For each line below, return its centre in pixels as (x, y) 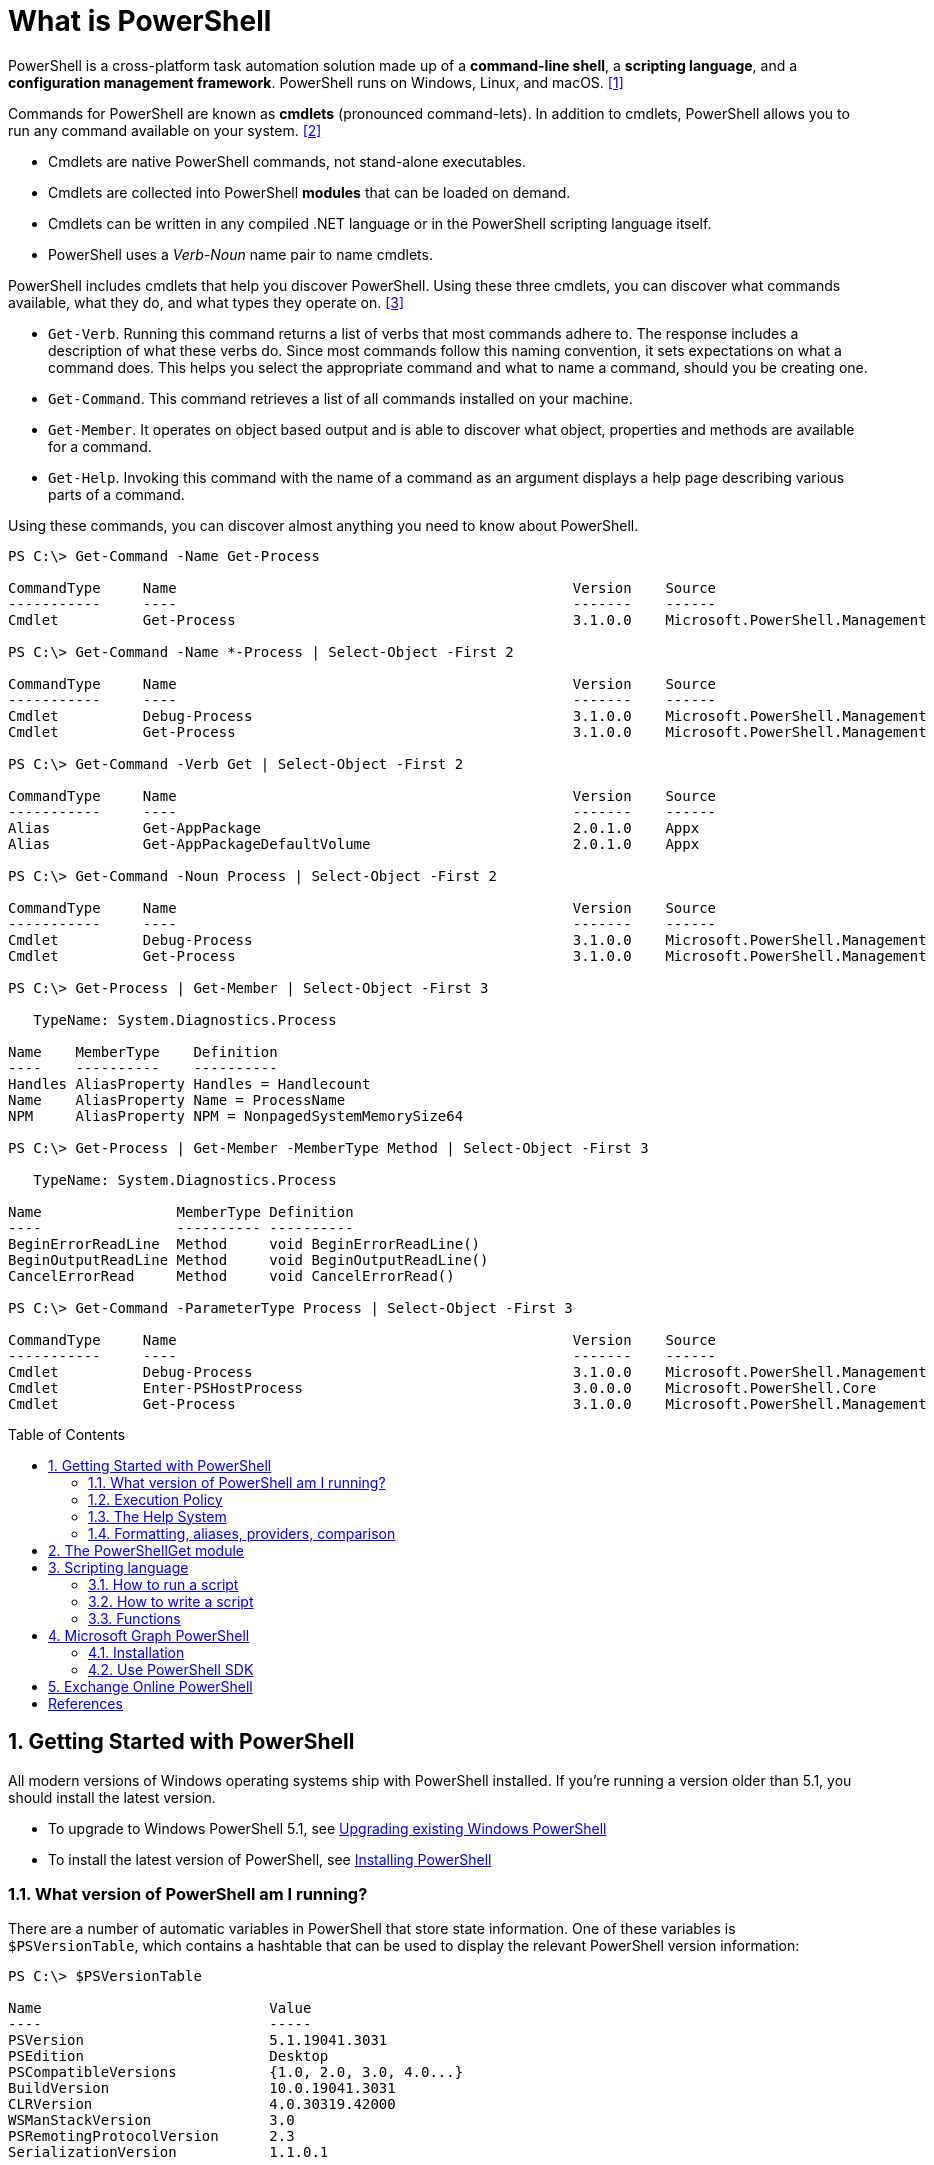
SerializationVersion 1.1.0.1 (168, 2152)
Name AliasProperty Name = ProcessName (177, 1099)
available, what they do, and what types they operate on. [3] (206, 302)
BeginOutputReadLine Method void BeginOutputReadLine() (248, 1259)
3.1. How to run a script (163, 1584)
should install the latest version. (112, 1797)
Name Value (160, 2008)
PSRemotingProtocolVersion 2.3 (151, 2136)
